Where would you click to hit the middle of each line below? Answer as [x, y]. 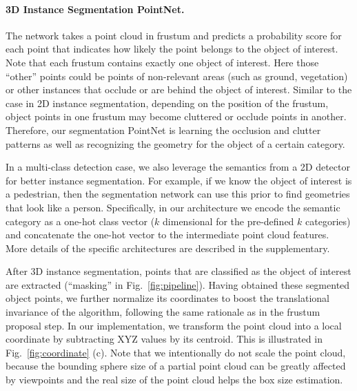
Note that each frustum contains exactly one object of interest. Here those [162, 62]
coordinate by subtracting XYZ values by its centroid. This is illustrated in [164, 339]
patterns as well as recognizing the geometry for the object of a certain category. [175, 143]
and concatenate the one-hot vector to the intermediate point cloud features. [167, 235]
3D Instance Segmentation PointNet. [95, 9]
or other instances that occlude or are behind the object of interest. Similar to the [179, 89]
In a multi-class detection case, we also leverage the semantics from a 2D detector [178, 167]
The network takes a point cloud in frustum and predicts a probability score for [174, 35]
